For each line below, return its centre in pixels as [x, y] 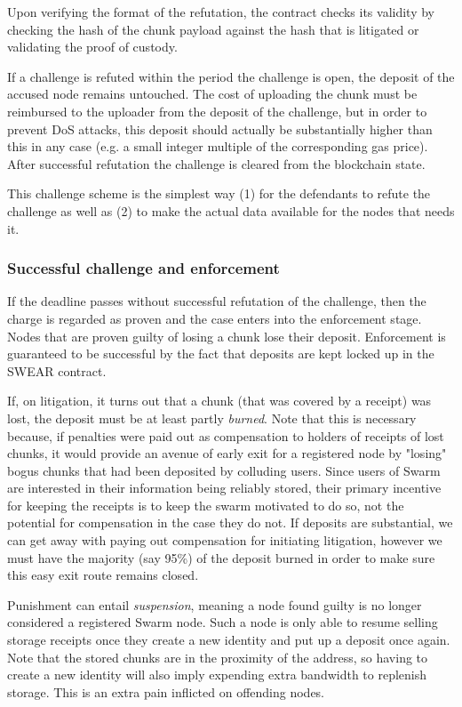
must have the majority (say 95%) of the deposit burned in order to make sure [221, 557]
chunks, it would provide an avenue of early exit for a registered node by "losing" [227, 453]
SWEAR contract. [57, 370]
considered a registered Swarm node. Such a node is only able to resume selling [223, 622]
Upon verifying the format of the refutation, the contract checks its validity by [221, 12]
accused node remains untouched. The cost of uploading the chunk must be [212, 94]
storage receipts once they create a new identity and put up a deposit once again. [229, 640]
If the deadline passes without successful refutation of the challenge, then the [217, 301]
